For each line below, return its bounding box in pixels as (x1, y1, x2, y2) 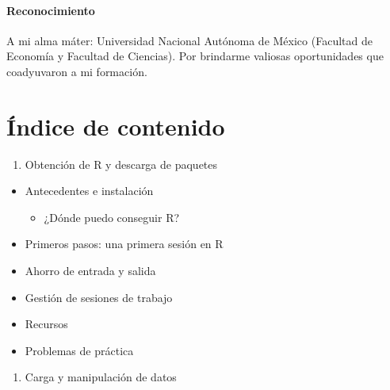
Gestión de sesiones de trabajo (25, 289, 173, 305)
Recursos (25, 315, 68, 332)
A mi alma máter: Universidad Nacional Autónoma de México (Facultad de (6, 32, 373, 48)
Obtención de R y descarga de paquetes (25, 155, 218, 172)
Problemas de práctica (25, 342, 134, 358)
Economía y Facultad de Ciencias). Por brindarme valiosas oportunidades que (6, 48, 384, 64)
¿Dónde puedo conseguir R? (44, 208, 180, 225)
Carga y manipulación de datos (25, 369, 177, 385)
